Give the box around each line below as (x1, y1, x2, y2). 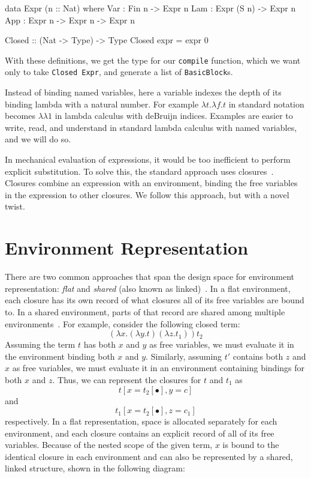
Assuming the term (5, 338, 76, 351)
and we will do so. (5, 133, 71, 145)
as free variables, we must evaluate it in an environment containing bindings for (12, 362, 305, 374)
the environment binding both (5, 349, 115, 362)
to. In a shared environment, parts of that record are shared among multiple (5, 305, 285, 318)
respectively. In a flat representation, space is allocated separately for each (5, 415, 277, 428)
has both (83, 338, 116, 351)
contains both (233, 349, 283, 362)
